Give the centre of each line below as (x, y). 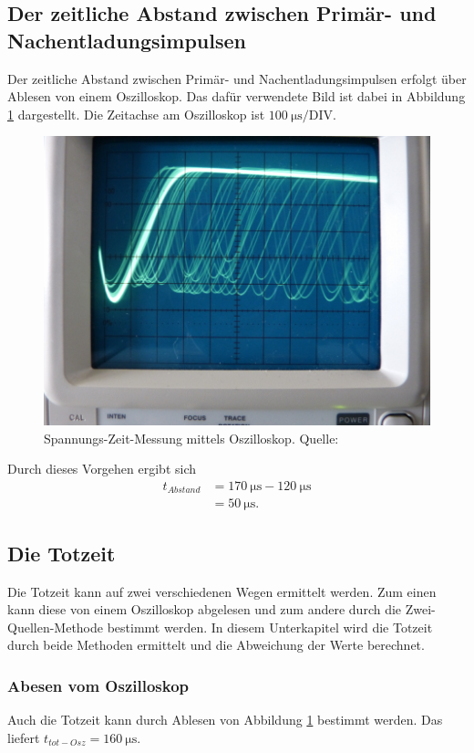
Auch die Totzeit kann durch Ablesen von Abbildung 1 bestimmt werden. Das (225, 720)
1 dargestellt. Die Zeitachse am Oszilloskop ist (136, 114)
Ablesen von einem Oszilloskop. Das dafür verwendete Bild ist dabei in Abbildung (237, 96)
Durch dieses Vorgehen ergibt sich (102, 469)
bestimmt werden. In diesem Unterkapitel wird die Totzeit (270, 627)
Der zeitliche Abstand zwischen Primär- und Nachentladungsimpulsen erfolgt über (237, 78)
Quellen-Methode (56, 627)
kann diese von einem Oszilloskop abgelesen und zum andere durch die (205, 609)
